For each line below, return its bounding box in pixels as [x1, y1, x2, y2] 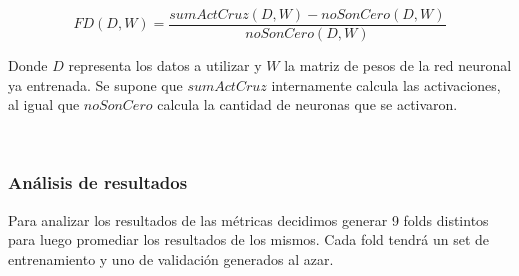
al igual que [8, 94, 80, 115]
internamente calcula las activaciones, [271, 74, 501, 95]
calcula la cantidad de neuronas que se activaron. [157, 94, 458, 115]
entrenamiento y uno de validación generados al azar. [8, 248, 334, 269]
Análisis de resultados [8, 170, 188, 195]
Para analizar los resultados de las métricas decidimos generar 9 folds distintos [8, 209, 489, 230]
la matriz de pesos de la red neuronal [284, 55, 512, 76]
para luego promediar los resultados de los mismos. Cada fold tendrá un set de [8, 229, 489, 250]
